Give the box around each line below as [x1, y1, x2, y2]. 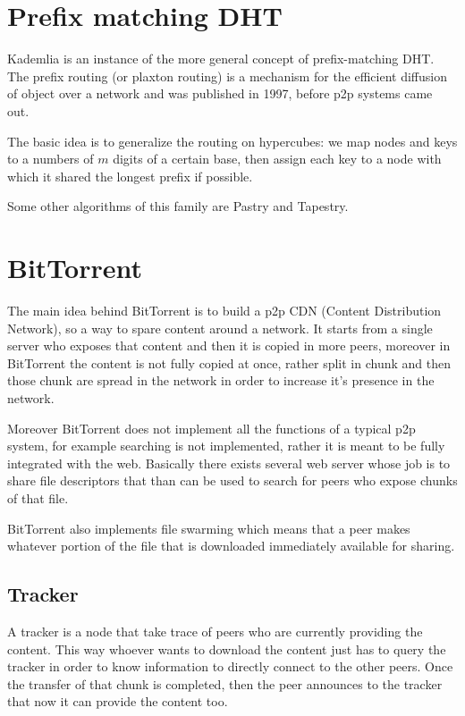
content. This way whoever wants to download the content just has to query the [7, 639, 446, 658]
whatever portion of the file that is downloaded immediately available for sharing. [7, 536, 455, 555]
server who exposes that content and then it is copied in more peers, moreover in [7, 336, 451, 355]
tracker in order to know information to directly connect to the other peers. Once [7, 657, 453, 676]
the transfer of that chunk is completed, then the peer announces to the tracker [7, 674, 443, 693]
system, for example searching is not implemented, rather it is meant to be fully [7, 436, 445, 455]
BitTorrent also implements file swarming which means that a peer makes [7, 518, 410, 537]
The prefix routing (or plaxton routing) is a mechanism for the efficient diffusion [7, 66, 448, 85]
